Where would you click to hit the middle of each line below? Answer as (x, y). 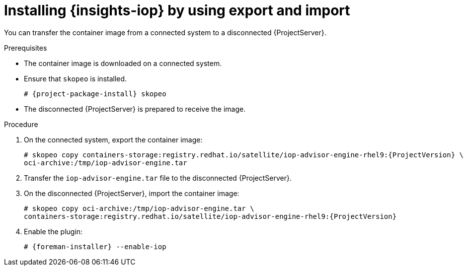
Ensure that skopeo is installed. (76, 78)
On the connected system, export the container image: (113, 139)
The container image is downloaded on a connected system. (123, 63)
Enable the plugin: (53, 231)
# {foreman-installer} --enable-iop (95, 246)
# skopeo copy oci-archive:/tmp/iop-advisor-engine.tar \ (139, 208)
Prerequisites (26, 48)
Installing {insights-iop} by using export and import (177, 10)
